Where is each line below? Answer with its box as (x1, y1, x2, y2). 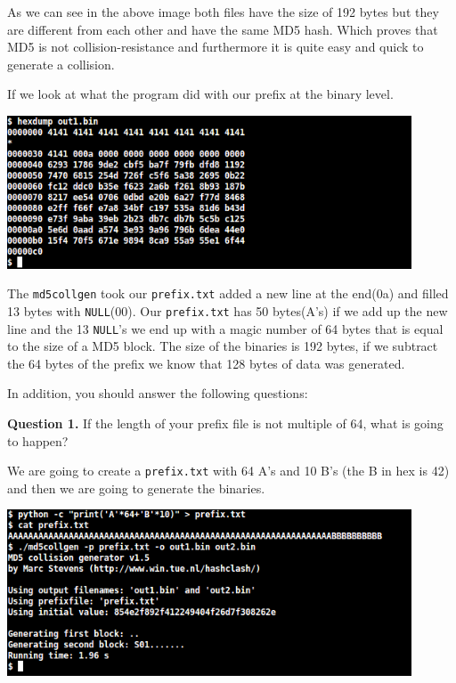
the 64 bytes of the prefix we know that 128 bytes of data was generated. (7, 354, 405, 372)
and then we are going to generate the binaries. (7, 478, 265, 497)
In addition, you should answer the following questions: (7, 384, 308, 402)
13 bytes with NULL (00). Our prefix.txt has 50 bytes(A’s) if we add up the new (7, 301, 448, 320)
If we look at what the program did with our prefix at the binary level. (7, 85, 394, 103)
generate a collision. (7, 54, 115, 73)
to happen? (7, 431, 69, 450)
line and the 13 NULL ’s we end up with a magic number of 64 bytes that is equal (7, 319, 444, 337)
